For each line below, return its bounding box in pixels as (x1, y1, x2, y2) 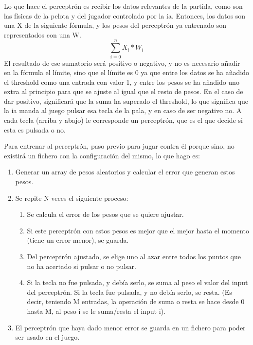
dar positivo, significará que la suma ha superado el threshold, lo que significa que (4, 96, 248, 106)
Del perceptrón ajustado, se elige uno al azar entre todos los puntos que (27, 251, 241, 261)
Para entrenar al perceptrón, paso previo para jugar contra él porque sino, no (4, 141, 235, 151)
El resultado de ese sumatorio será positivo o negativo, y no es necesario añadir (4, 57, 240, 68)
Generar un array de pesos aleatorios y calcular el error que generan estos (15, 167, 235, 177)
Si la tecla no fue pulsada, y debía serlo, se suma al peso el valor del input (27, 277, 248, 287)
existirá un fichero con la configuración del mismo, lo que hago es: (4, 150, 200, 160)
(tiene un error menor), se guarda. (27, 235, 129, 245)
